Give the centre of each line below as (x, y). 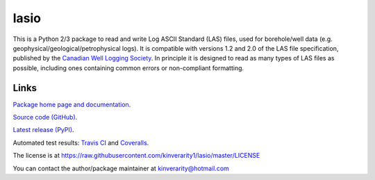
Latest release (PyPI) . (43, 130)
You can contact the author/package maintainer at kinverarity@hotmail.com (121, 168)
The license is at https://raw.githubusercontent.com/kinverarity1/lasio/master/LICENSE (136, 156)
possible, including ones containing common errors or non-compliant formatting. (128, 68)
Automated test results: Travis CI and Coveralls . (81, 142)
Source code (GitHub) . (45, 117)
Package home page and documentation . (72, 104)
